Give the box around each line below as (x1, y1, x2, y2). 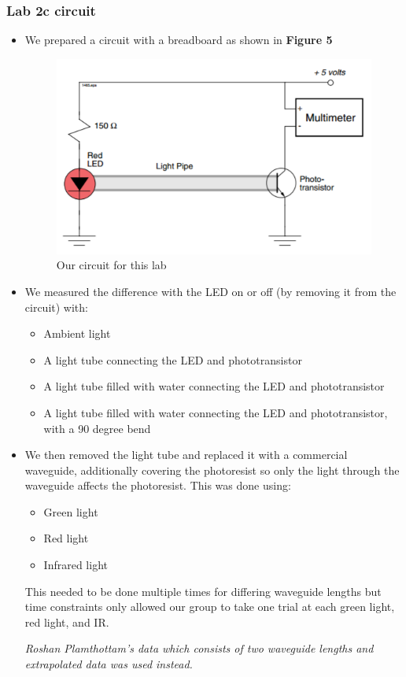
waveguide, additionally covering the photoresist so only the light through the (24, 461, 400, 478)
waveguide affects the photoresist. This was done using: (24, 477, 291, 494)
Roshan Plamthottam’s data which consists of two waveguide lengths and (24, 640, 374, 657)
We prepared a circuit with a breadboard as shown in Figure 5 (24, 31, 333, 48)
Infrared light (43, 557, 108, 573)
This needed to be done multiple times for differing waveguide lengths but (24, 583, 382, 599)
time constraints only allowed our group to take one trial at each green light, (24, 598, 395, 615)
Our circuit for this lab (56, 257, 167, 273)
